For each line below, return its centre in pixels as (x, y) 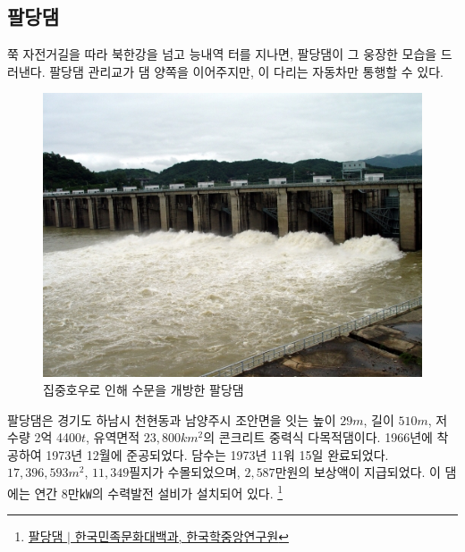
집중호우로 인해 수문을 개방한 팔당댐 (144, 389)
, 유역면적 (113, 437)
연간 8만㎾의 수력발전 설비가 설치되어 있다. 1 (159, 491)
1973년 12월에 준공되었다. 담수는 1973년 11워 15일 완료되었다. (217, 454)
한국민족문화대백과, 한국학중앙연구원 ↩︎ (182, 536)
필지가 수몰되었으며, (185, 472)
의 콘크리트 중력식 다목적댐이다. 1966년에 (318, 437)
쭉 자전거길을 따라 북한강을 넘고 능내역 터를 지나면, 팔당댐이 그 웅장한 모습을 (222, 54)
